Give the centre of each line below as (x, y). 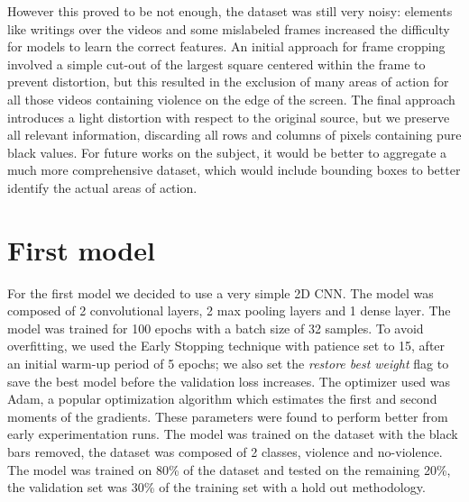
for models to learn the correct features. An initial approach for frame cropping (226, 46)
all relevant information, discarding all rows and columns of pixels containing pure (234, 135)
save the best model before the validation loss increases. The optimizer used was (229, 381)
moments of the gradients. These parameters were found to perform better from (228, 416)
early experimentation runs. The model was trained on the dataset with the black (233, 434)
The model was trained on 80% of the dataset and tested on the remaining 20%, (229, 469)
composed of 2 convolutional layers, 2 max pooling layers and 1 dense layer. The (229, 310)
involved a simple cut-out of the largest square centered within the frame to (216, 64)
